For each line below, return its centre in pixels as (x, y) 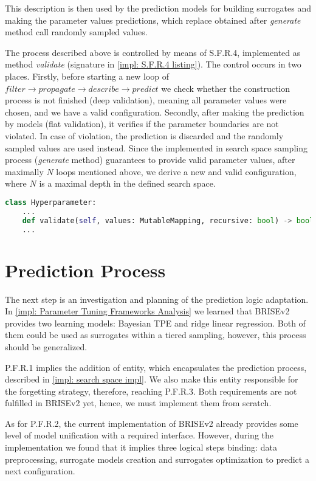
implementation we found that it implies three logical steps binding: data (141, 447)
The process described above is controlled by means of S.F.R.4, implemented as (153, 52)
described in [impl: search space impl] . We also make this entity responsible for (152, 379)
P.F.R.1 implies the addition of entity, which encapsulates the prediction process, (156, 367)
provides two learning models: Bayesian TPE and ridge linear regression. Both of (155, 323)
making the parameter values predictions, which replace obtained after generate (153, 20)
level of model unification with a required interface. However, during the (139, 435)
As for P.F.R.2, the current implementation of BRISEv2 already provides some (152, 423)
